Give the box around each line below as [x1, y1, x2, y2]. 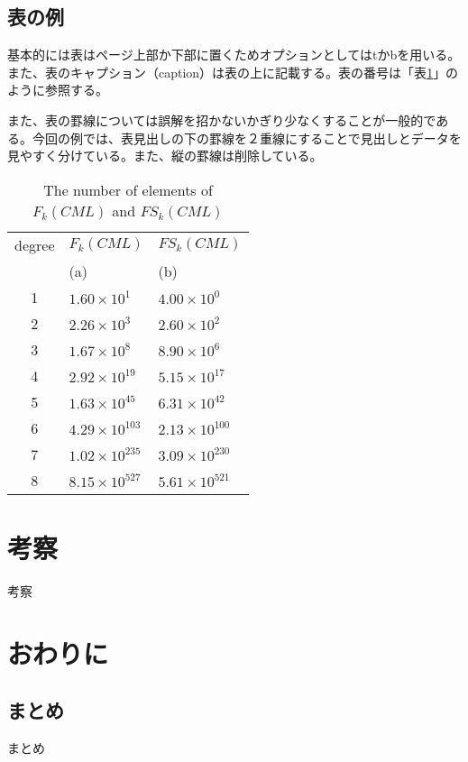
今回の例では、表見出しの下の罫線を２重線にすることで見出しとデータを [32, 128, 462, 147]
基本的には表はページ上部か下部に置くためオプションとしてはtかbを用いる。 [7, 45, 461, 64]
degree [14, 234, 55, 255]
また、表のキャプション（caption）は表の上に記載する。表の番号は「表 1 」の [7, 62, 459, 81]
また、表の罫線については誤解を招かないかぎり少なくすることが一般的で [7, 110, 436, 129]
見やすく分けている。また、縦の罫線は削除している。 [7, 146, 323, 165]
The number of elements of [43, 179, 213, 200]
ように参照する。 [7, 80, 108, 99]
